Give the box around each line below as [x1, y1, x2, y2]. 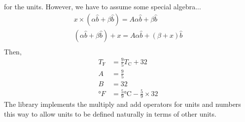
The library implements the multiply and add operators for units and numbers [4, 99, 241, 109]
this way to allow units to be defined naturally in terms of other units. [4, 109, 216, 119]
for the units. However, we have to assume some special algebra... [4, 1, 201, 11]
